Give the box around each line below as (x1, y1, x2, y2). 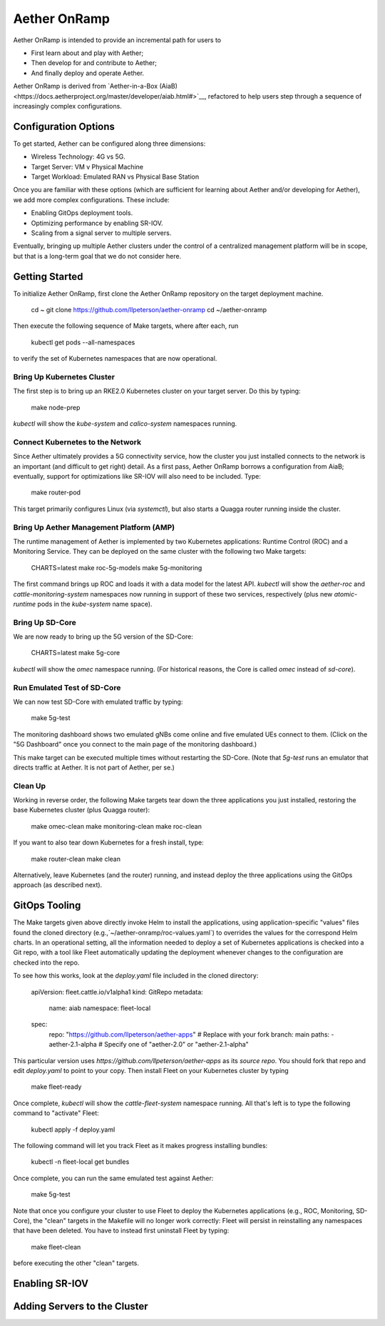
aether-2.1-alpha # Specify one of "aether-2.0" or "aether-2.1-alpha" (48, 1040, 249, 1049)
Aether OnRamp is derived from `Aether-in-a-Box (13, 82, 158, 91)
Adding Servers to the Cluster (13, 1300, 149, 1312)
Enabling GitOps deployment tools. (31, 209, 133, 217)
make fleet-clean (31, 1242, 81, 1251)
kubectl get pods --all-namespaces (31, 338, 135, 347)
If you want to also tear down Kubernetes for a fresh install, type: (13, 838, 204, 847)
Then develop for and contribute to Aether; (31, 59, 157, 67)
